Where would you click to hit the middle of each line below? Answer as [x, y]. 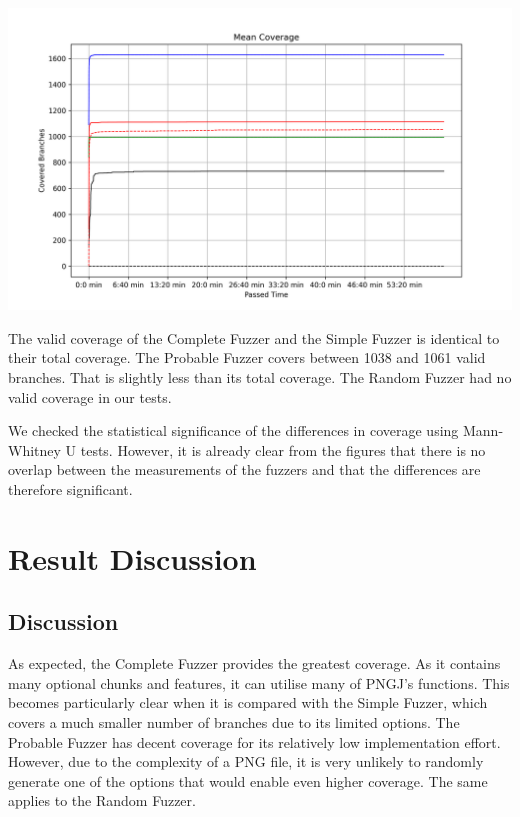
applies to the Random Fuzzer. [102, 800]
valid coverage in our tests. [90, 396]
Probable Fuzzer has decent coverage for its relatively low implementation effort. [254, 741]
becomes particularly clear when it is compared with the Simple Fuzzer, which [248, 702]
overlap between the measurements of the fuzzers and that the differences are [244, 469]
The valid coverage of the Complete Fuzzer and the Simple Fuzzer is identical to [254, 337]
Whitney [34, 449]
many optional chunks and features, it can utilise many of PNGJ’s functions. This [259, 682]
